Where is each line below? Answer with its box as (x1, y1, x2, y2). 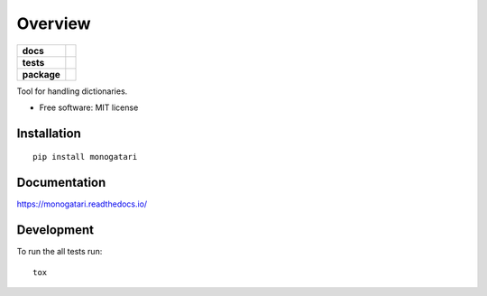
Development (16, 222, 95, 238)
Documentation (16, 175, 106, 190)
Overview (16, 14, 91, 33)
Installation (16, 125, 81, 141)
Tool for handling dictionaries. (16, 86, 128, 97)
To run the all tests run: (16, 246, 103, 257)
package (22, 68, 60, 80)
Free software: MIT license (39, 102, 139, 113)
